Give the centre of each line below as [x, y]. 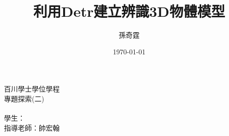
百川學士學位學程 [32, 89]
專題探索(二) [24, 98]
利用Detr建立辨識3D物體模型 [129, 11]
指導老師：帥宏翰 [32, 127]
